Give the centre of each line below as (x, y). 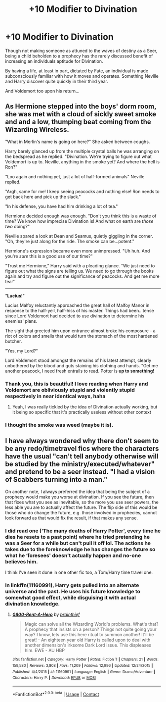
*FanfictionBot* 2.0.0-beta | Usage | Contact (56, 694)
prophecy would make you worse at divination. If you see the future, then (80, 497)
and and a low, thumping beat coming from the (78, 122)
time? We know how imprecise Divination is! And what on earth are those (79, 221)
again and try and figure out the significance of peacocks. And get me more (82, 276)
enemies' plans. (21, 321)
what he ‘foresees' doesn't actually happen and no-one (73, 555)
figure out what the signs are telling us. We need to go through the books (80, 271)
